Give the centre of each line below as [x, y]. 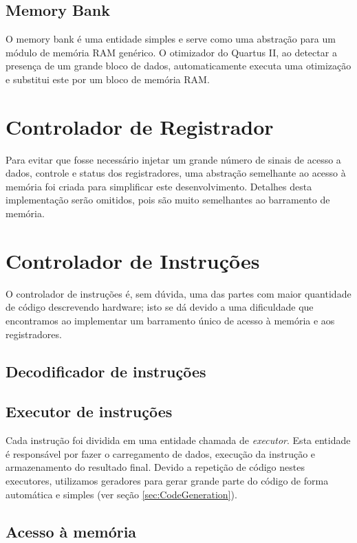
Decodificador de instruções [106, 371]
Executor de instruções [89, 411]
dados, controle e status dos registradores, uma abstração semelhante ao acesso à [176, 173]
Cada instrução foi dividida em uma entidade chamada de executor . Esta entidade [178, 440]
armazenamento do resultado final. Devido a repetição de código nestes [155, 467]
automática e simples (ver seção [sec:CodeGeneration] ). [121, 494]
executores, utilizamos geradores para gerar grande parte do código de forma [167, 480]
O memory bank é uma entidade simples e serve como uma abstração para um [171, 39]
